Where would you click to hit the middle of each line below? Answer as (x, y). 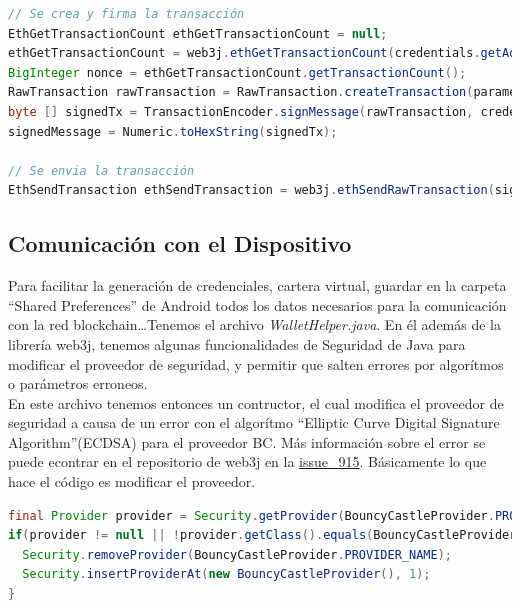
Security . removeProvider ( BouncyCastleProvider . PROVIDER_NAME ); (237, 554)
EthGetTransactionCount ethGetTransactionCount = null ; (198, 33)
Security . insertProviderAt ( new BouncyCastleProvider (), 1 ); (226, 574)
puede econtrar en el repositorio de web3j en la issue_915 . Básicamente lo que (247, 461)
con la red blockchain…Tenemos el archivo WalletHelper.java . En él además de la (255, 324)
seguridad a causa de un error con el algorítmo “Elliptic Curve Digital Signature (254, 422)
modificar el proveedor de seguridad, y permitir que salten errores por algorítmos (256, 363)
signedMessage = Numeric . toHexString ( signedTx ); (173, 131)
